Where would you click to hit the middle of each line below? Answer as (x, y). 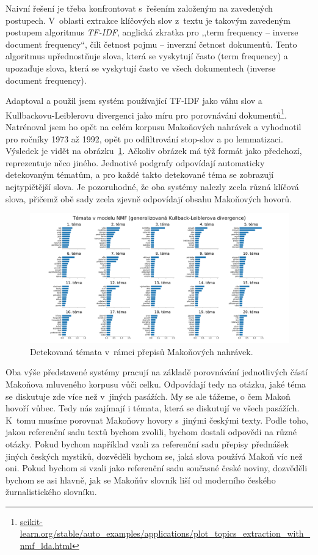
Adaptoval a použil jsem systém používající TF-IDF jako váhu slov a (134, 101)
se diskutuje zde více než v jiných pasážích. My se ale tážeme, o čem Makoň (148, 396)
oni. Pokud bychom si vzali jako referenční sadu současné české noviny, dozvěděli (157, 468)
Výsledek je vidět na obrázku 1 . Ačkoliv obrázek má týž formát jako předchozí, (154, 151)
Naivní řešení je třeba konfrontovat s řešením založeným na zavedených (139, 8)
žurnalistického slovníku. (51, 492)
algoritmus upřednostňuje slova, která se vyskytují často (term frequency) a (147, 56)
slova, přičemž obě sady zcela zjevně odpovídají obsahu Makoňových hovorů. (149, 198)
